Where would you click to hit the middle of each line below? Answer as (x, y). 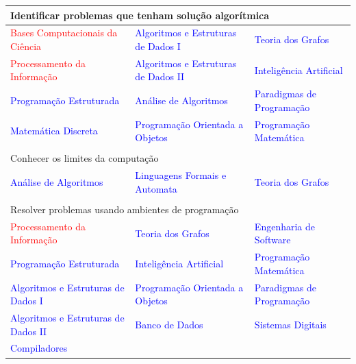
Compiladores (39, 348)
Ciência (26, 46)
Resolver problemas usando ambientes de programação (125, 209)
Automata (156, 188)
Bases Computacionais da (64, 33)
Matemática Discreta (54, 131)
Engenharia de (284, 226)
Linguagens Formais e (181, 175)
